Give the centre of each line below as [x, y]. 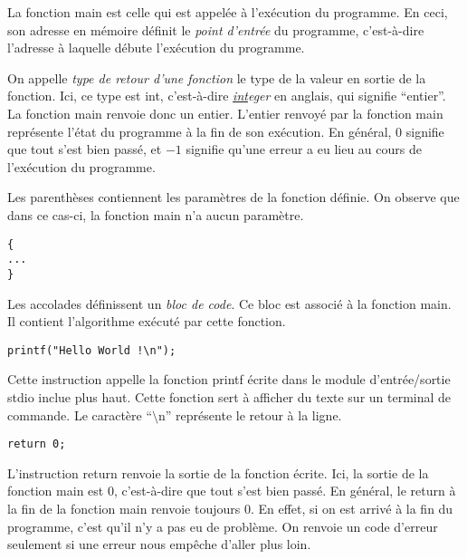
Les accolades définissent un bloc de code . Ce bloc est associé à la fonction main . [229, 303]
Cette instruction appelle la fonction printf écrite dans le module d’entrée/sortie [229, 379]
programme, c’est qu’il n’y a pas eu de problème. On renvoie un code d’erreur [223, 526]
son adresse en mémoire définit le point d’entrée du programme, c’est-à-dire [216, 29]
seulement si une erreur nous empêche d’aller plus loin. [159, 544]
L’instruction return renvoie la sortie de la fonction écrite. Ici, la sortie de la [218, 472]
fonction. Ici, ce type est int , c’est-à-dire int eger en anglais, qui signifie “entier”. [227, 96]
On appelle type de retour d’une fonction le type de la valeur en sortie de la [217, 77]
